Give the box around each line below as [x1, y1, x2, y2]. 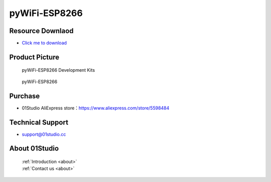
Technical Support [9, 118, 69, 126]
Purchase [9, 92, 40, 100]
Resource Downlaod [9, 27, 74, 35]
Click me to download [22, 40, 67, 46]
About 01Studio [9, 144, 59, 153]
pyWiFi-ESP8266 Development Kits [22, 67, 95, 73]
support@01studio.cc [22, 131, 66, 137]
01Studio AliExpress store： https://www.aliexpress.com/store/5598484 [22, 105, 170, 111]
